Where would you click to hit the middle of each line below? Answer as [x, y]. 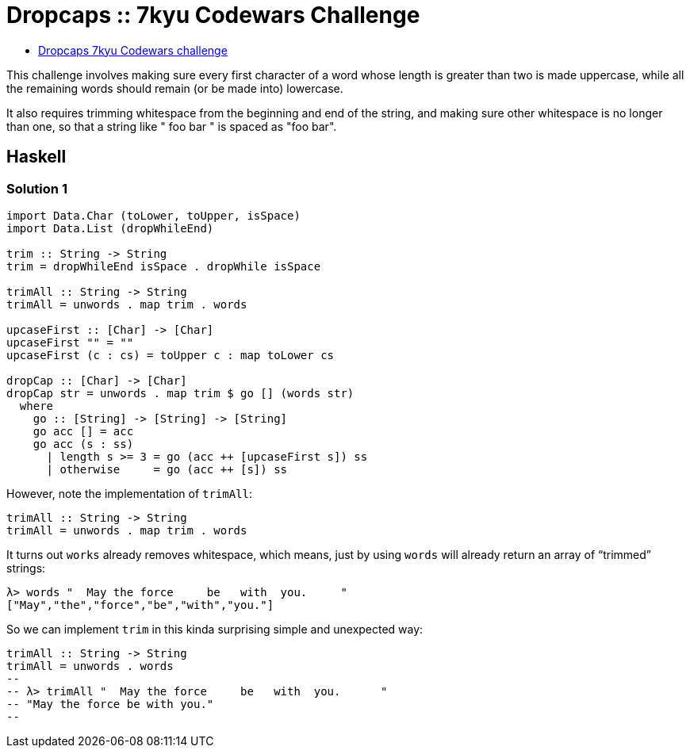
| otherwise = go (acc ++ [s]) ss [167, 469]
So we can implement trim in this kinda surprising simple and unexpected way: [215, 629]
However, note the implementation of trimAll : [130, 493]
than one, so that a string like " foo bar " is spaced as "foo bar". [172, 126]
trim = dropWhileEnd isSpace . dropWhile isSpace [164, 266]
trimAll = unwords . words [90, 666]
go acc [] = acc [83, 431]
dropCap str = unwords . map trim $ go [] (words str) [180, 393]
